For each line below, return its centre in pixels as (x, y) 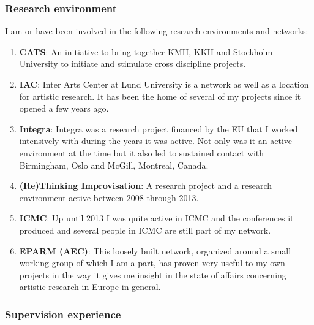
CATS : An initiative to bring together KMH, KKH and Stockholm (146, 51)
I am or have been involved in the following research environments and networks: (157, 31)
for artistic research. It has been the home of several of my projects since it (160, 96)
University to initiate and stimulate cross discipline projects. (133, 63)
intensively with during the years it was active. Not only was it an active (156, 141)
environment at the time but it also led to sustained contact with (142, 152)
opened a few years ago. (64, 108)
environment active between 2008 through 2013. (109, 197)
